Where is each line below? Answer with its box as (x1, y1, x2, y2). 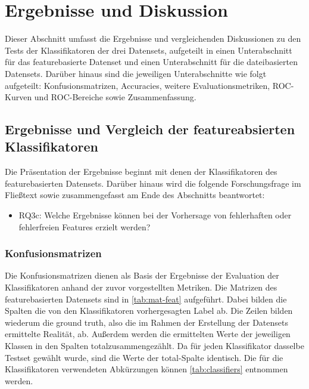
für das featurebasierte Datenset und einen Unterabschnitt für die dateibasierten (5, 55, 298, 68)
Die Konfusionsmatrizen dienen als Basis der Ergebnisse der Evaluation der (5, 269, 279, 282)
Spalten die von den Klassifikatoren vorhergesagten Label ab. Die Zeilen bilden (5, 304, 293, 317)
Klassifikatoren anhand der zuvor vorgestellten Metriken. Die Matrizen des (5, 281, 277, 294)
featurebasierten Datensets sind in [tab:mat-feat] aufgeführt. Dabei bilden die (5, 292, 287, 305)
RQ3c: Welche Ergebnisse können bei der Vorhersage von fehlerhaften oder (18, 209, 292, 221)
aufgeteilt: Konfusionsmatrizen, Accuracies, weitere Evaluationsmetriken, (5, 79, 270, 91)
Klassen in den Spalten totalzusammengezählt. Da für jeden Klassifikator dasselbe (5, 339, 304, 352)
